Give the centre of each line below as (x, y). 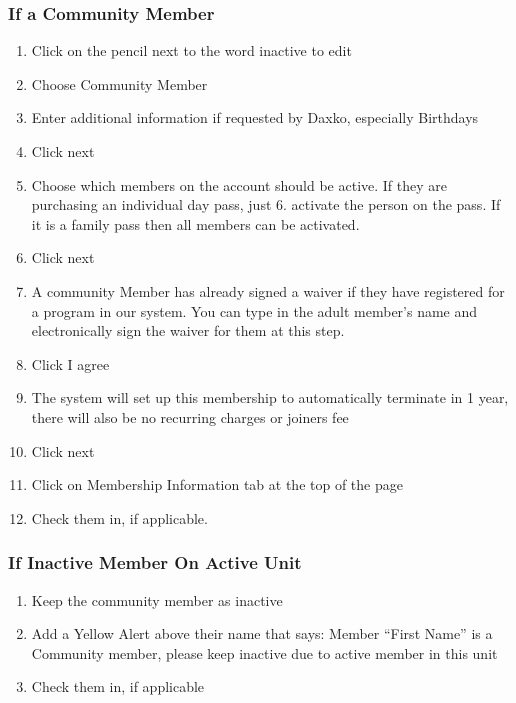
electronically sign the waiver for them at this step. (188, 330)
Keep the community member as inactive (157, 599)
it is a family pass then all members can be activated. (195, 223)
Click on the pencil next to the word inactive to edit (191, 50)
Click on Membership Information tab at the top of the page (217, 484)
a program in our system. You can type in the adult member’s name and (254, 310)
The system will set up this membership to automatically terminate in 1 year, (270, 397)
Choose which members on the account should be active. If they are (239, 184)
